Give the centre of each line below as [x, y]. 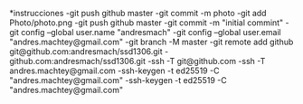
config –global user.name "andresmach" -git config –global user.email [151, 32]
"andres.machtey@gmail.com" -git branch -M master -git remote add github [151, 42]
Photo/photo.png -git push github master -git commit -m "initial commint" [147, 23]
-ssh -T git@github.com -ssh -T [207, 61]
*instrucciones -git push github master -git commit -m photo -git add [138, 13]
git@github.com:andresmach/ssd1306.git [86, 52]
